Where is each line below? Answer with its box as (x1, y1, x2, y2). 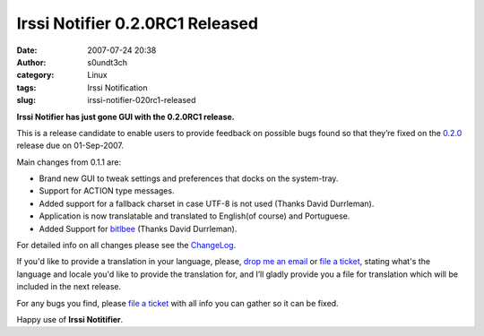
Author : (16, 56, 47, 67)
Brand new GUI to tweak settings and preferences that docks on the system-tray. (39, 173, 339, 184)
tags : (16, 82, 37, 93)
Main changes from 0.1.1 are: (16, 157, 121, 168)
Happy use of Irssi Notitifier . (16, 314, 124, 324)
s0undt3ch (87, 56, 128, 67)
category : (16, 70, 55, 81)
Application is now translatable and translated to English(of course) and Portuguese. (39, 211, 350, 221)
